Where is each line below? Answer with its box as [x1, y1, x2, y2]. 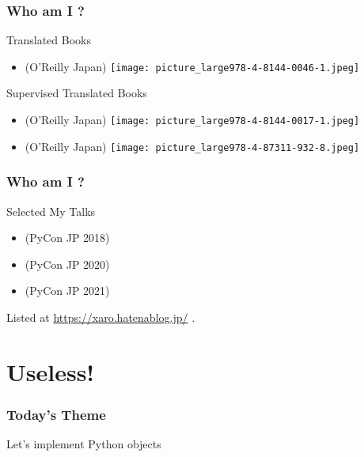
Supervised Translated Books [6, 85, 147, 101]
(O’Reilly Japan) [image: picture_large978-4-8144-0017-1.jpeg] [25, 111, 360, 128]
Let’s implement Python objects [6, 436, 161, 452]
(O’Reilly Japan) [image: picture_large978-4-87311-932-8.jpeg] [25, 138, 360, 154]
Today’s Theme [6, 404, 106, 424]
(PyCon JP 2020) [25, 255, 110, 272]
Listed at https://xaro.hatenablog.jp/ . [6, 308, 195, 325]
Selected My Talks [6, 202, 96, 219]
